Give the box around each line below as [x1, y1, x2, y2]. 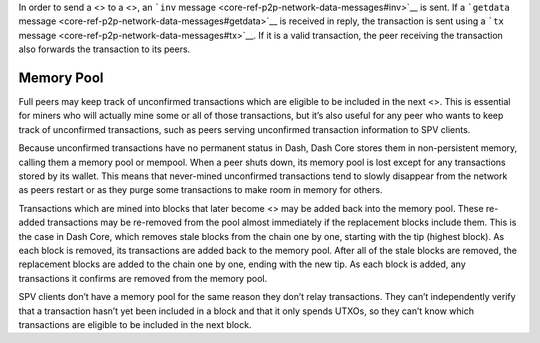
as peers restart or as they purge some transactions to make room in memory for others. [18, 184, 383, 196]
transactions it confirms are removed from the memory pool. [18, 272, 268, 284]
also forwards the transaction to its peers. [18, 43, 191, 55]
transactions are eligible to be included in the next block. [18, 318, 252, 330]
